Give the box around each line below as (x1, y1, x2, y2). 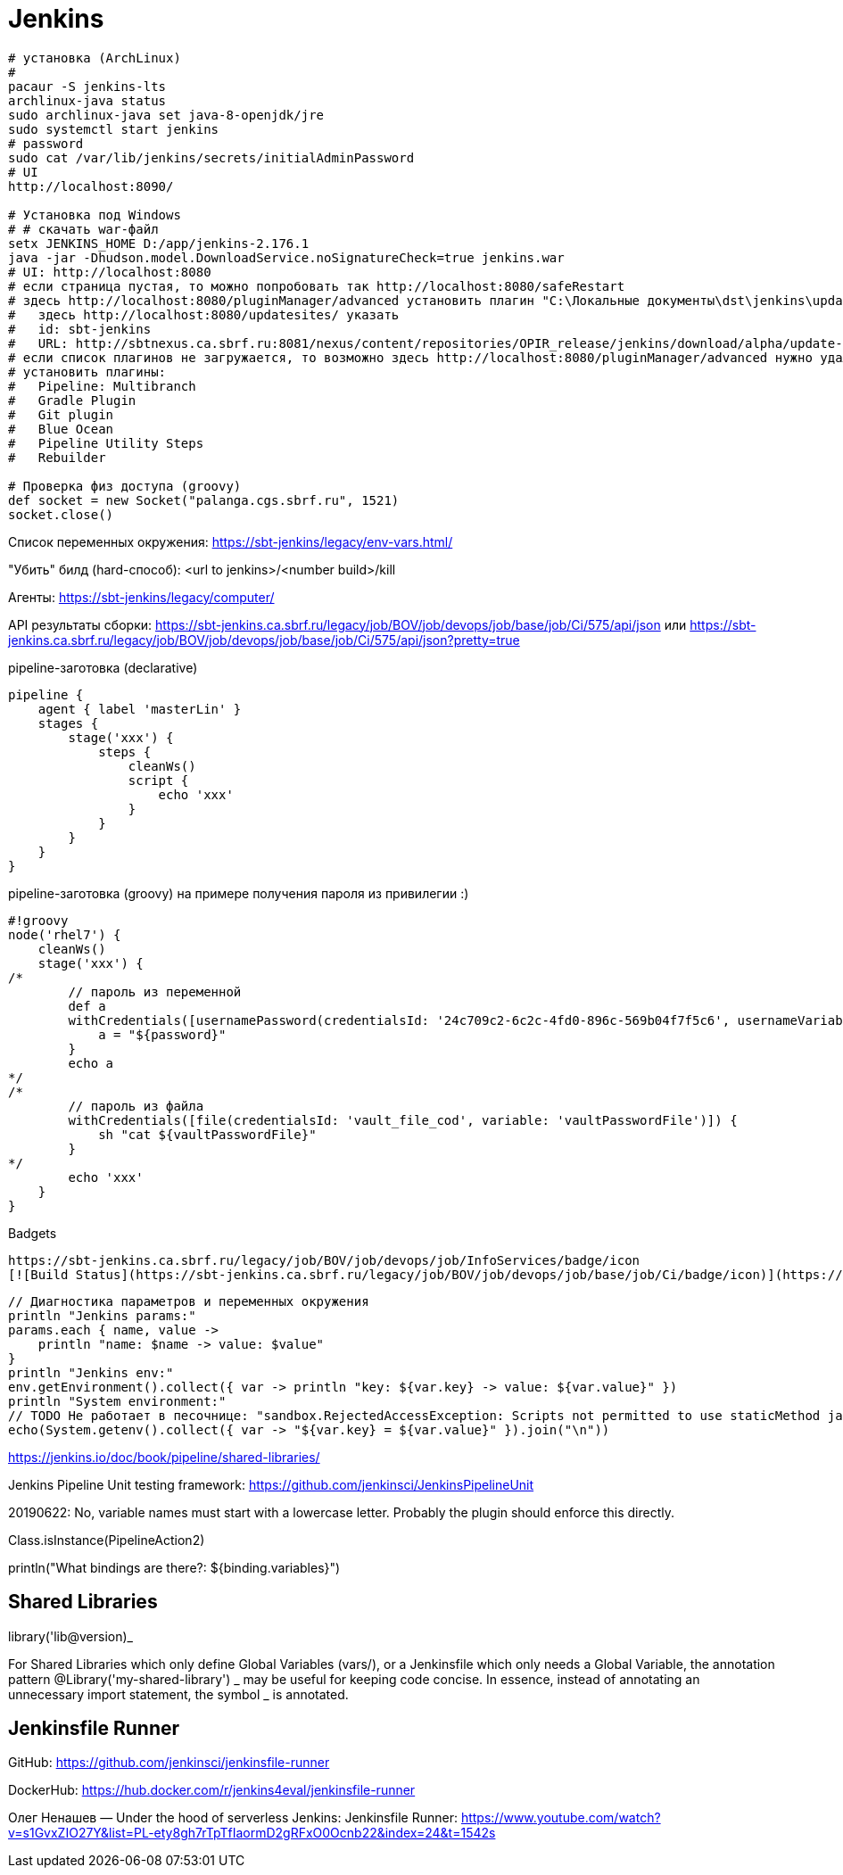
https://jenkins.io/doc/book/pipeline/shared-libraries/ (8, 1449, 320, 1465)
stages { (37, 715, 99, 731)
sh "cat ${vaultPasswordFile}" (98, 1127, 317, 1142)
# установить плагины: (8, 364, 167, 379)
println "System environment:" (8, 1393, 227, 1408)
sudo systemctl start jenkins (8, 121, 219, 136)
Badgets (8, 1225, 57, 1241)
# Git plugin (8, 407, 114, 422)
